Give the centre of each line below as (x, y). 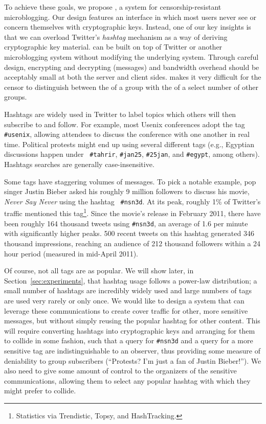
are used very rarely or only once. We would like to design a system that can (124, 300)
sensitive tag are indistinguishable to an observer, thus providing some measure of (132, 350)
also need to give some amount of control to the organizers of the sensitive (120, 371)
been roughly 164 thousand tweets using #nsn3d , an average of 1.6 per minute (126, 223)
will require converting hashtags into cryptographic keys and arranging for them (130, 330)
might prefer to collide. (40, 391)
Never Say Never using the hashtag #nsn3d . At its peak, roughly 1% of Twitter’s (132, 201)
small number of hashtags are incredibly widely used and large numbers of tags (128, 290)
